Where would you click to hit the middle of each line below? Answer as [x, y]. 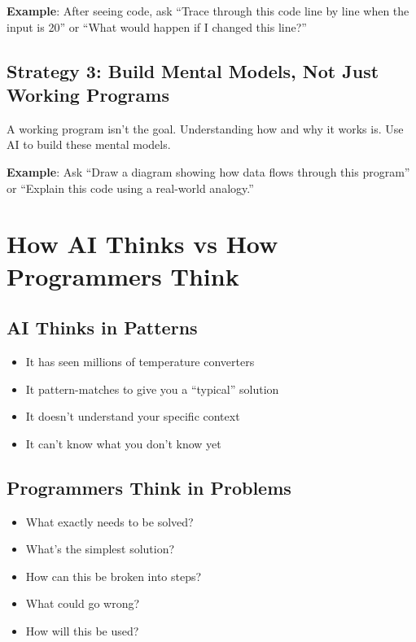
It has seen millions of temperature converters [140, 361]
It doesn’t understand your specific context [133, 416]
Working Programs [88, 94]
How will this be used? [82, 630]
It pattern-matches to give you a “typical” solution [152, 389]
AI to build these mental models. [89, 144]
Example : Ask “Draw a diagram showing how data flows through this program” [208, 171]
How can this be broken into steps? [114, 576]
